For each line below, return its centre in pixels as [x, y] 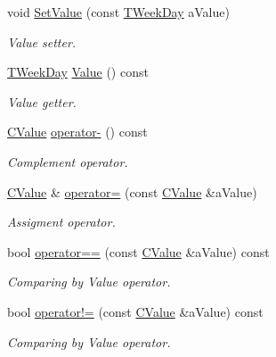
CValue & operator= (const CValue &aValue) [132, 191]
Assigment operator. [61, 222]
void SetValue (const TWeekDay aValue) [118, 12]
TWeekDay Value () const [78, 72]
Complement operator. [68, 161]
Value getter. [42, 101]
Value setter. [42, 42]
